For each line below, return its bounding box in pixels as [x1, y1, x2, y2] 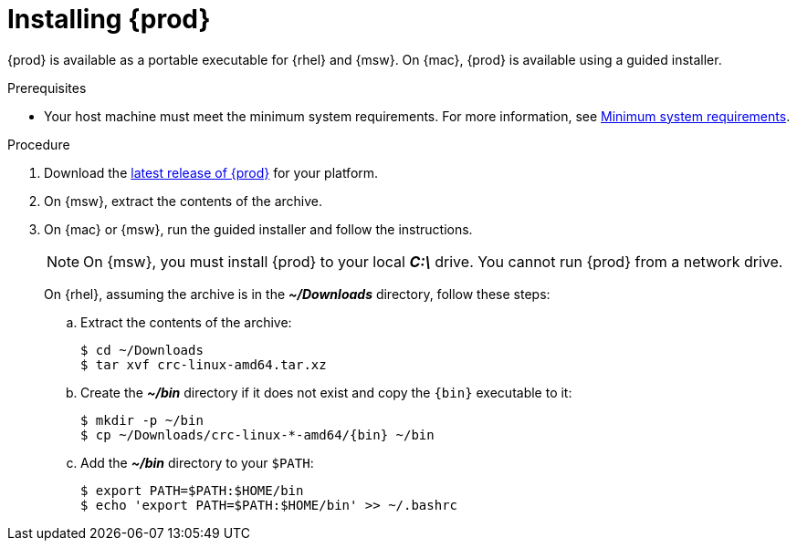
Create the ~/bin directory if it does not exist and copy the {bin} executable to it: [80, 384, 572, 400]
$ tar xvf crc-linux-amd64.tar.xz [80, 357, 327, 372]
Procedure [7, 136, 70, 152]
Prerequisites [7, 79, 87, 96]
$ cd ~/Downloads [80, 342, 204, 357]
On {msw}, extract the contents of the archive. [44, 192, 323, 209]
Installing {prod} [7, 4, 211, 35]
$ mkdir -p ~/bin [80, 412, 204, 428]
